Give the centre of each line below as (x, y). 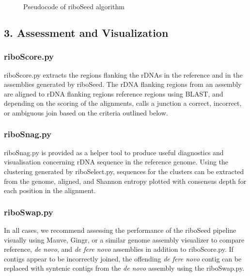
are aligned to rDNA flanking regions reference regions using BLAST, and (114, 93)
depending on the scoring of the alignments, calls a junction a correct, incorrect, (123, 103)
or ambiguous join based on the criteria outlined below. (86, 112)
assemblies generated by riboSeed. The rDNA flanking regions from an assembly (123, 84)
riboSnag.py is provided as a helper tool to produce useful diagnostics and (114, 152)
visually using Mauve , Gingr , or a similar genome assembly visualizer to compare (124, 239)
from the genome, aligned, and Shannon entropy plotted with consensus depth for (125, 181)
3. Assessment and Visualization (86, 32)
